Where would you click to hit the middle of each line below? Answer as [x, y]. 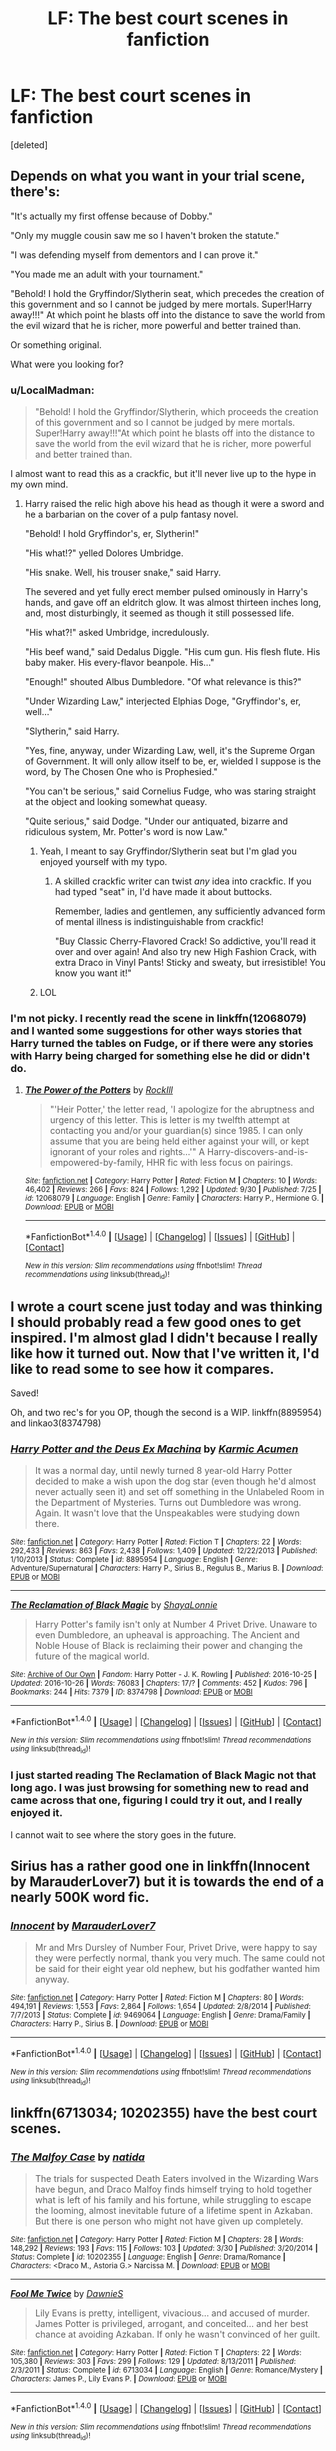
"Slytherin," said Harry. [72, 731]
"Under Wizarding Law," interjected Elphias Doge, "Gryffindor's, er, [163, 701]
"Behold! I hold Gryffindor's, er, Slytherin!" [112, 534]
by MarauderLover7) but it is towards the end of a [167, 1882]
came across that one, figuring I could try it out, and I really [156, 1800]
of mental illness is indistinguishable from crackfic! [159, 922]
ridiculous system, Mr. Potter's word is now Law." [126, 832]
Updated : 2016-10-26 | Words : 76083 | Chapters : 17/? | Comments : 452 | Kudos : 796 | [159, 1683]
